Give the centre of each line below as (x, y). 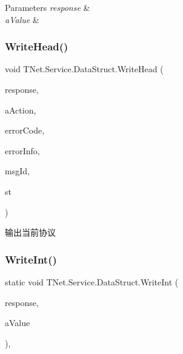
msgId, (17, 171)
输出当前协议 (30, 232)
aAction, (21, 110)
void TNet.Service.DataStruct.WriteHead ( (84, 69)
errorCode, (25, 130)
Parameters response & (48, 7)
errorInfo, (22, 150)
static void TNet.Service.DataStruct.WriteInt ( (92, 281)
